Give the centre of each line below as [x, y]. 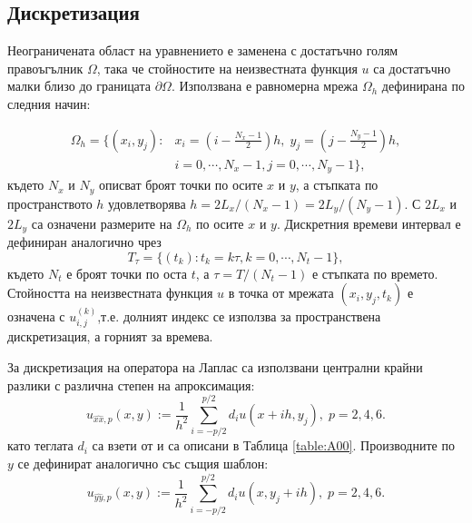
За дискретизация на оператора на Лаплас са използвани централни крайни [215, 367]
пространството [50, 203]
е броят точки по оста [127, 273]
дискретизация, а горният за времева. [110, 336]
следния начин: [49, 103]
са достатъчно [412, 68]
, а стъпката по [337, 185]
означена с [36, 316]
